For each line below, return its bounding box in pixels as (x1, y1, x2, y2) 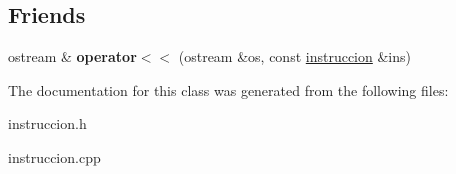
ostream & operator (8, 46, 137, 67)
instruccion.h (8, 113, 87, 134)
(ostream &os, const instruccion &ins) (178, 46, 412, 67)
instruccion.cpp (8, 146, 101, 167)
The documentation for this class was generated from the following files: (8, 79, 449, 100)
